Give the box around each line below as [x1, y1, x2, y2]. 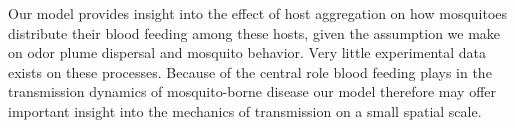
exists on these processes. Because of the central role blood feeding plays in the [8, 61, 492, 82]
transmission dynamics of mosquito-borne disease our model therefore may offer [8, 81, 497, 102]
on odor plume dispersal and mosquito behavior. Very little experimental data [8, 42, 487, 63]
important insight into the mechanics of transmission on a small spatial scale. [8, 100, 482, 121]
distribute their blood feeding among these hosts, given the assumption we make [8, 22, 501, 43]
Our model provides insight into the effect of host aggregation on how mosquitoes [8, 3, 508, 23]
